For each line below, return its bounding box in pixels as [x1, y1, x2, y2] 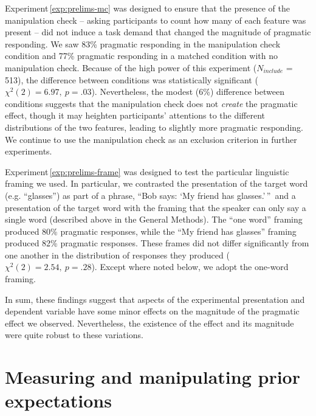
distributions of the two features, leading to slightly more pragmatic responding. [5, 120, 304, 133]
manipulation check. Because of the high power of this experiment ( [5, 61, 257, 74]
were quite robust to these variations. [5, 328, 143, 341]
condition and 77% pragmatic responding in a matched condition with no [5, 49, 278, 62]
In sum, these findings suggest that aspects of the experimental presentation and [5, 293, 305, 305]
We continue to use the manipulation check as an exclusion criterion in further [5, 133, 297, 145]
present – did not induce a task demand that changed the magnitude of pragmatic [5, 26, 311, 38]
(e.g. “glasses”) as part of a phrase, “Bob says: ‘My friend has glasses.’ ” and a [5, 189, 296, 201]
